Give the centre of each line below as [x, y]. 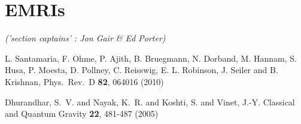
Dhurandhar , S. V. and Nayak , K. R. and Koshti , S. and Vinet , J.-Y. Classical [150, 102]
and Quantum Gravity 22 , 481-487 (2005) [82, 114]
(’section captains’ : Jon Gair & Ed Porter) [85, 38]
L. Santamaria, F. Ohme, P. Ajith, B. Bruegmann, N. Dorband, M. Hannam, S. [151, 58]
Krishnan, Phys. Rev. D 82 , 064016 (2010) [84, 81]
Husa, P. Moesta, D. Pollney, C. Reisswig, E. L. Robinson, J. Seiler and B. [142, 70]
